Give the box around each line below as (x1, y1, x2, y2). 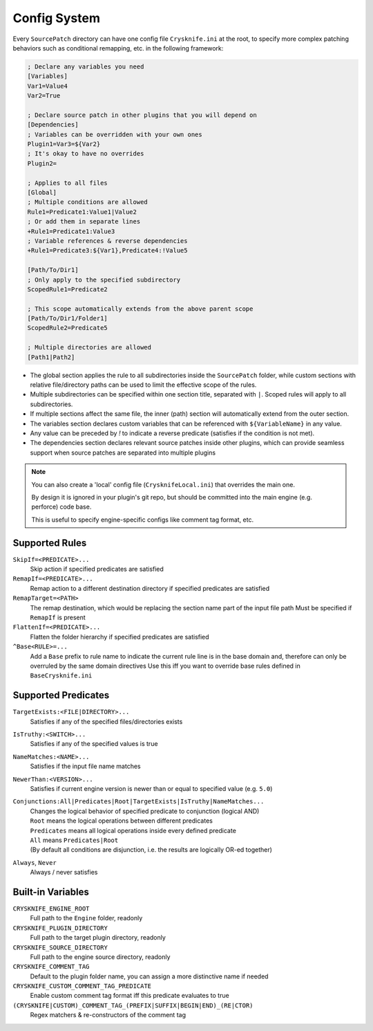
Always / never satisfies (30, 868, 98, 877)
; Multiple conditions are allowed (27, 198, 148, 206)
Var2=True (27, 92, 61, 100)
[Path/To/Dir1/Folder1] (27, 315, 108, 322)
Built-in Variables (12, 886, 89, 897)
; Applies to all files (27, 179, 108, 187)
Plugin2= (27, 159, 57, 167)
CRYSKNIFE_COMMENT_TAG (12, 962, 90, 971)
